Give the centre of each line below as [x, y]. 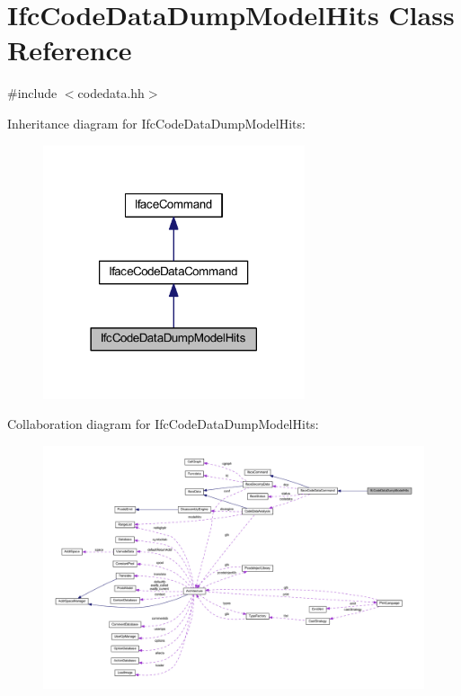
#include [32, 93]
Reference [70, 50]
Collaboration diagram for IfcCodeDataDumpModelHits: [163, 424]
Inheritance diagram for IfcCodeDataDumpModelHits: [156, 123]
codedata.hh [111, 93]
